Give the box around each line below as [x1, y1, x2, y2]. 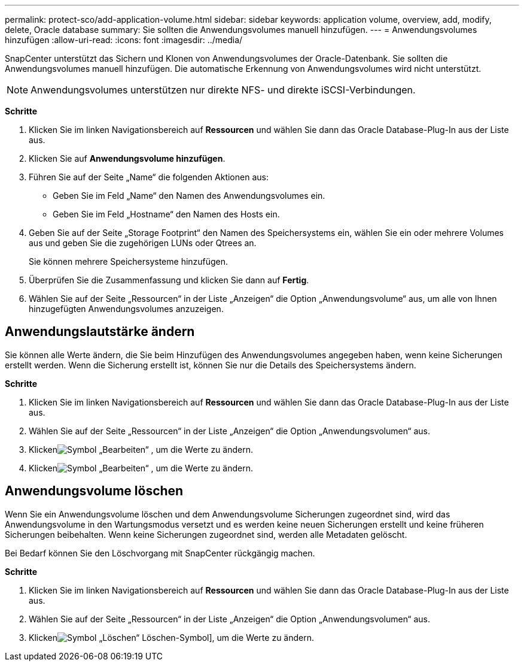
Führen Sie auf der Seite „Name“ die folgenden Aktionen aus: [29, 172, 269, 182]
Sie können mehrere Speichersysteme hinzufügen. [29, 256, 229, 267]
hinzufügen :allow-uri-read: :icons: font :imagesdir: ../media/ [5, 35, 243, 45]
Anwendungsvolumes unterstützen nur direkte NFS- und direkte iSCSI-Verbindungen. [31, 84, 416, 96]
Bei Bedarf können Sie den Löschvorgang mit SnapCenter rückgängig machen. [5, 547, 315, 558]
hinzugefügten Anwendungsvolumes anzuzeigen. [29, 304, 224, 314]
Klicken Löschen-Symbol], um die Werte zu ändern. [29, 632, 315, 643]
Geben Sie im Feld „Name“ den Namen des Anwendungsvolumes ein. [53, 190, 325, 201]
